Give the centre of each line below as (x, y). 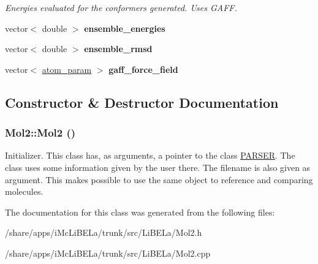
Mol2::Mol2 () (40, 133)
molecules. (24, 191)
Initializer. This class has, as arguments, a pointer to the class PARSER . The (150, 155)
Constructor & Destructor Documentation (142, 102)
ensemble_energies (125, 28)
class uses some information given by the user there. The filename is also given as (158, 167)
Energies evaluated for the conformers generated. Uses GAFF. (121, 7)
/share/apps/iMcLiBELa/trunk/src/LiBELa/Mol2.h (104, 232)
